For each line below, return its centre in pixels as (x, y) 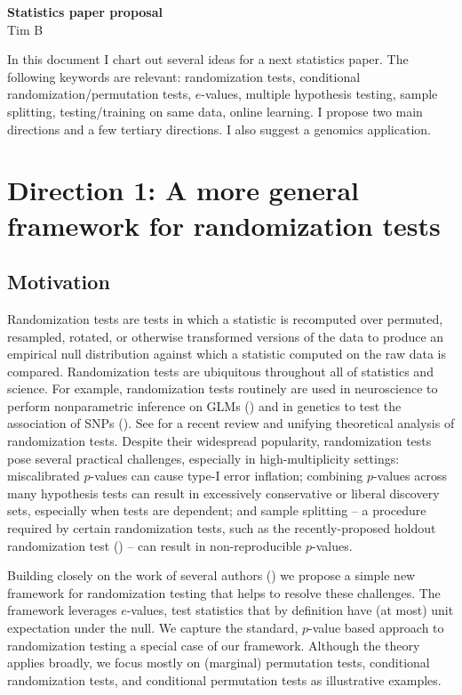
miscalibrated (44, 476)
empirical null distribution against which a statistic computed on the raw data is (227, 354)
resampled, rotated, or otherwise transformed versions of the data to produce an (226, 336)
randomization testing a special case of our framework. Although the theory (214, 645)
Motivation (59, 282)
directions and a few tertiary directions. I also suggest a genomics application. (219, 129)
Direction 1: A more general (183, 190)
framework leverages (62, 610)
